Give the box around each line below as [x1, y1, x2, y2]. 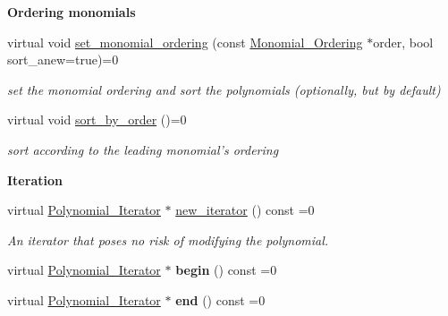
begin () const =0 [175, 260, 277, 279]
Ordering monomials [7, 3, 136, 21]
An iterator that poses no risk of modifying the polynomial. [7, 230, 329, 249]
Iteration [7, 170, 63, 189]
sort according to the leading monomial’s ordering [7, 140, 279, 158]
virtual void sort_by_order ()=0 [7, 110, 187, 129]
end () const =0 [175, 290, 266, 309]
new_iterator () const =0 [175, 201, 315, 219]
